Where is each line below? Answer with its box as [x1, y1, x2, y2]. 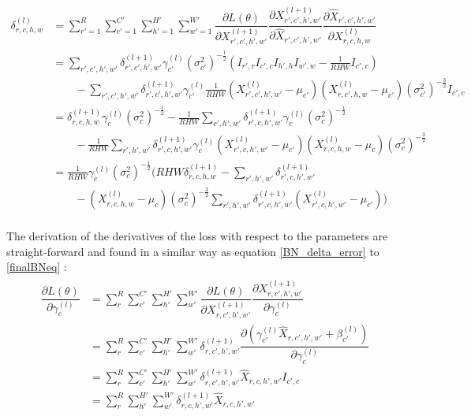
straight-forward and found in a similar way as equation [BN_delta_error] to [6, 243, 379, 259]
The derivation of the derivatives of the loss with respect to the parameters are [6, 228, 388, 244]
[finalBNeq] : [6, 258, 67, 275]
